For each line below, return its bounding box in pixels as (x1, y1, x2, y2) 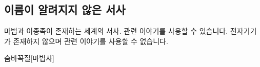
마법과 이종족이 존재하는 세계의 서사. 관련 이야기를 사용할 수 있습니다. (4, 26, 228, 36)
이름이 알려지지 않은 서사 (4, 2, 126, 17)
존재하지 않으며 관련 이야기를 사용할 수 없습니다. (13, 35, 168, 46)
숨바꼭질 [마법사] (4, 53, 54, 63)
